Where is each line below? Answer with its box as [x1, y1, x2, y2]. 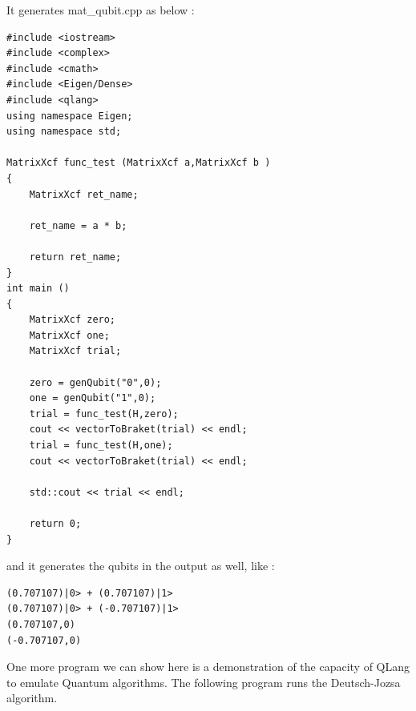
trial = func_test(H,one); [29, 440, 173, 452]
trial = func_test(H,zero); [29, 408, 179, 420]
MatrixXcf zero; [29, 314, 116, 326]
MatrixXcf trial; [29, 345, 122, 357]
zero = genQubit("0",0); [29, 376, 162, 388]
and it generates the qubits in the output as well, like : [6, 557, 275, 574]
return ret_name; [29, 251, 122, 263]
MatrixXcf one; [29, 329, 110, 341]
